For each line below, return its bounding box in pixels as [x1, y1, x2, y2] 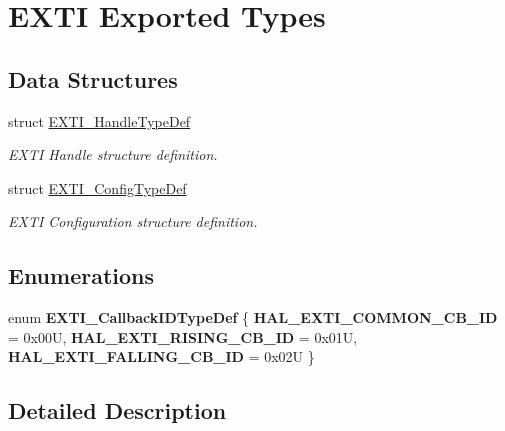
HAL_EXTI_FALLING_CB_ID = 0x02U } [8, 346, 315, 367]
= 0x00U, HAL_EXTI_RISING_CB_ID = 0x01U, [8, 326, 358, 347]
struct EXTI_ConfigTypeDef [8, 177, 187, 198]
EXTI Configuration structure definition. [8, 211, 258, 232]
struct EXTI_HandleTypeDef [8, 110, 191, 131]
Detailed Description [8, 395, 227, 426]
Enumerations [8, 260, 155, 291]
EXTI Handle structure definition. [8, 144, 218, 165]
